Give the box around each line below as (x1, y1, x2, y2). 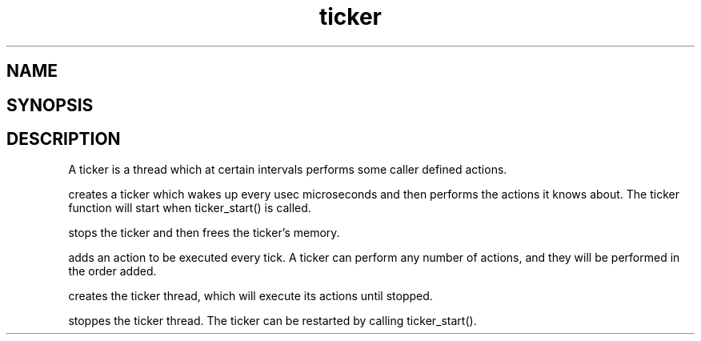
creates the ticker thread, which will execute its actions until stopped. (68, 289, 433, 303)
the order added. (68, 264, 157, 279)
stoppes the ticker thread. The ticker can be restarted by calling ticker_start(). (68, 314, 477, 328)
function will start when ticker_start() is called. (68, 201, 311, 215)
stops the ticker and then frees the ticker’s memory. (68, 226, 340, 240)
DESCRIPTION (6, 129, 121, 150)
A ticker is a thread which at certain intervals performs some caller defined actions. (68, 162, 507, 177)
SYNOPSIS (6, 94, 94, 115)
